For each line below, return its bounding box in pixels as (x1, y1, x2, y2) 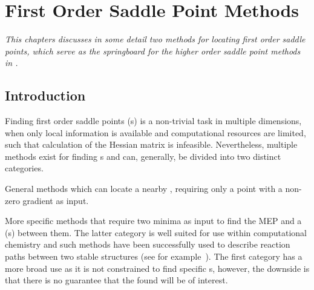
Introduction (5, 86, 86, 105)
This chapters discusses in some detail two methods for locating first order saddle (5, 33, 306, 45)
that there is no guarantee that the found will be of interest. (5, 274, 228, 286)
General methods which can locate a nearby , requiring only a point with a (5, 182, 283, 195)
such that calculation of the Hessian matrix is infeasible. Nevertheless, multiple (5, 138, 298, 151)
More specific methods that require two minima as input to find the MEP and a (5, 214, 302, 227)
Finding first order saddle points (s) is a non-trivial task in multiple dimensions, (5, 114, 302, 127)
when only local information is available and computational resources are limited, (5, 126, 306, 139)
